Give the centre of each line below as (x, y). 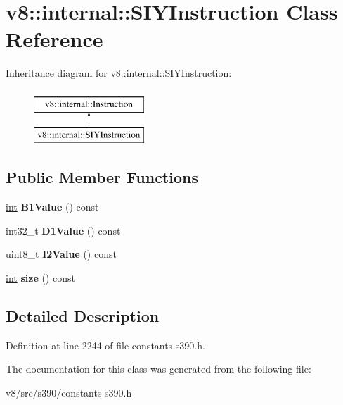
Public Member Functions (102, 177)
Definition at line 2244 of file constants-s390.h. (105, 345)
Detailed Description (83, 316)
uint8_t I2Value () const (61, 254)
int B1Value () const (52, 207)
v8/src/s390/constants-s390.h (69, 393)
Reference (54, 39)
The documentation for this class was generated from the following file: (158, 369)
